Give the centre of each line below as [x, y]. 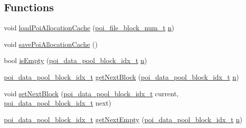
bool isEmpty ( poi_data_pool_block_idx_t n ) [76, 60]
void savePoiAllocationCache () [51, 44]
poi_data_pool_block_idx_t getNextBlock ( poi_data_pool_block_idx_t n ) [122, 76]
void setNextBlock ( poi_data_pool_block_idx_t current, [91, 93]
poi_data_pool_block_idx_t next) [58, 103]
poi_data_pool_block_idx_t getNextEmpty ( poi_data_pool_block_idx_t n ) [123, 119]
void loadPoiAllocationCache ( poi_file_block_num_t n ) [89, 28]
